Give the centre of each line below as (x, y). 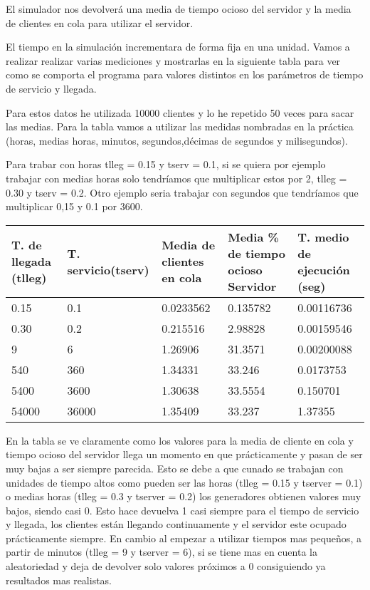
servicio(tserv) (108, 269)
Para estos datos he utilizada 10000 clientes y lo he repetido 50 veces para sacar (180, 112)
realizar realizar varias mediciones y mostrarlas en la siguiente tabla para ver (173, 60)
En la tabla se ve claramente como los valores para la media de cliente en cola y (180, 440)
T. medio (323, 237)
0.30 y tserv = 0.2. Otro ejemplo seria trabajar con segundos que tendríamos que (182, 192)
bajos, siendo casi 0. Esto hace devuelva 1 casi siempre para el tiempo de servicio (183, 510)
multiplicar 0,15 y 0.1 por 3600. (74, 206)
